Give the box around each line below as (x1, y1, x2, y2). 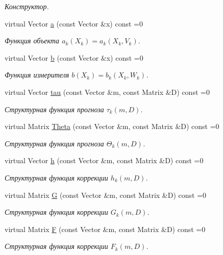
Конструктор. (5, 1, 49, 11)
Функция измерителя (5, 69, 69, 80)
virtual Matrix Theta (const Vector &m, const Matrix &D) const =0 (5, 121, 219, 132)
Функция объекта (5, 35, 60, 46)
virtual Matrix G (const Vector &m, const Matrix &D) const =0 (5, 189, 207, 200)
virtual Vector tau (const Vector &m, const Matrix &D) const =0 (5, 86, 210, 97)
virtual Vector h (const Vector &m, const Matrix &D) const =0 (5, 155, 204, 166)
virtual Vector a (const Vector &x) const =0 (5, 18, 143, 29)
